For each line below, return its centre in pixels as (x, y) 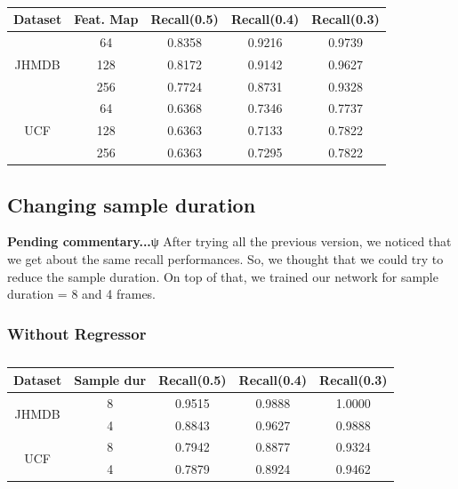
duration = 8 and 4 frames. (82, 294)
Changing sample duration (132, 204)
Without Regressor (77, 333)
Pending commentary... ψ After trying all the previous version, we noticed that (229, 241)
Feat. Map (106, 19)
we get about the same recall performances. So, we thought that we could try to (225, 258)
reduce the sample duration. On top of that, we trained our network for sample (223, 276)
